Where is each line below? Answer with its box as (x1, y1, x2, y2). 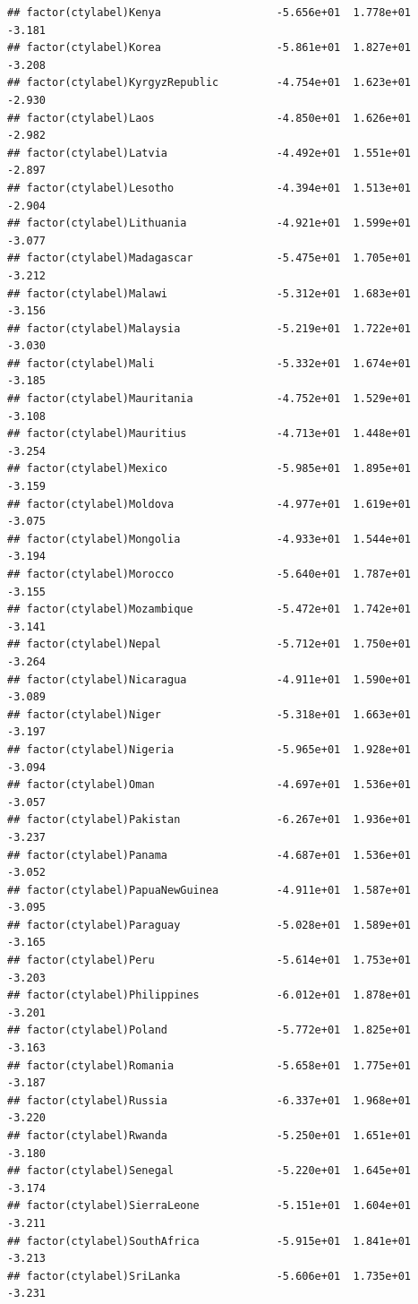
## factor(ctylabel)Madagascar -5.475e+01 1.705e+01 (7, 252, 412, 265)
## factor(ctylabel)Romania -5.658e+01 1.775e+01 (7, 1059, 412, 1072)
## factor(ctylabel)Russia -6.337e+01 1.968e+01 (7, 1094, 412, 1107)
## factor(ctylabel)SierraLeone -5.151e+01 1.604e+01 (7, 1199, 412, 1213)
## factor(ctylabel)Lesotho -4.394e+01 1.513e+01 (7, 181, 412, 194)
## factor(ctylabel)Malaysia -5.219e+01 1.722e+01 (7, 322, 412, 335)
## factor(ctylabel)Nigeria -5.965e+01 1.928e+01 (7, 742, 412, 756)
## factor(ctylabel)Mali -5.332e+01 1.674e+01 (7, 356, 412, 370)
